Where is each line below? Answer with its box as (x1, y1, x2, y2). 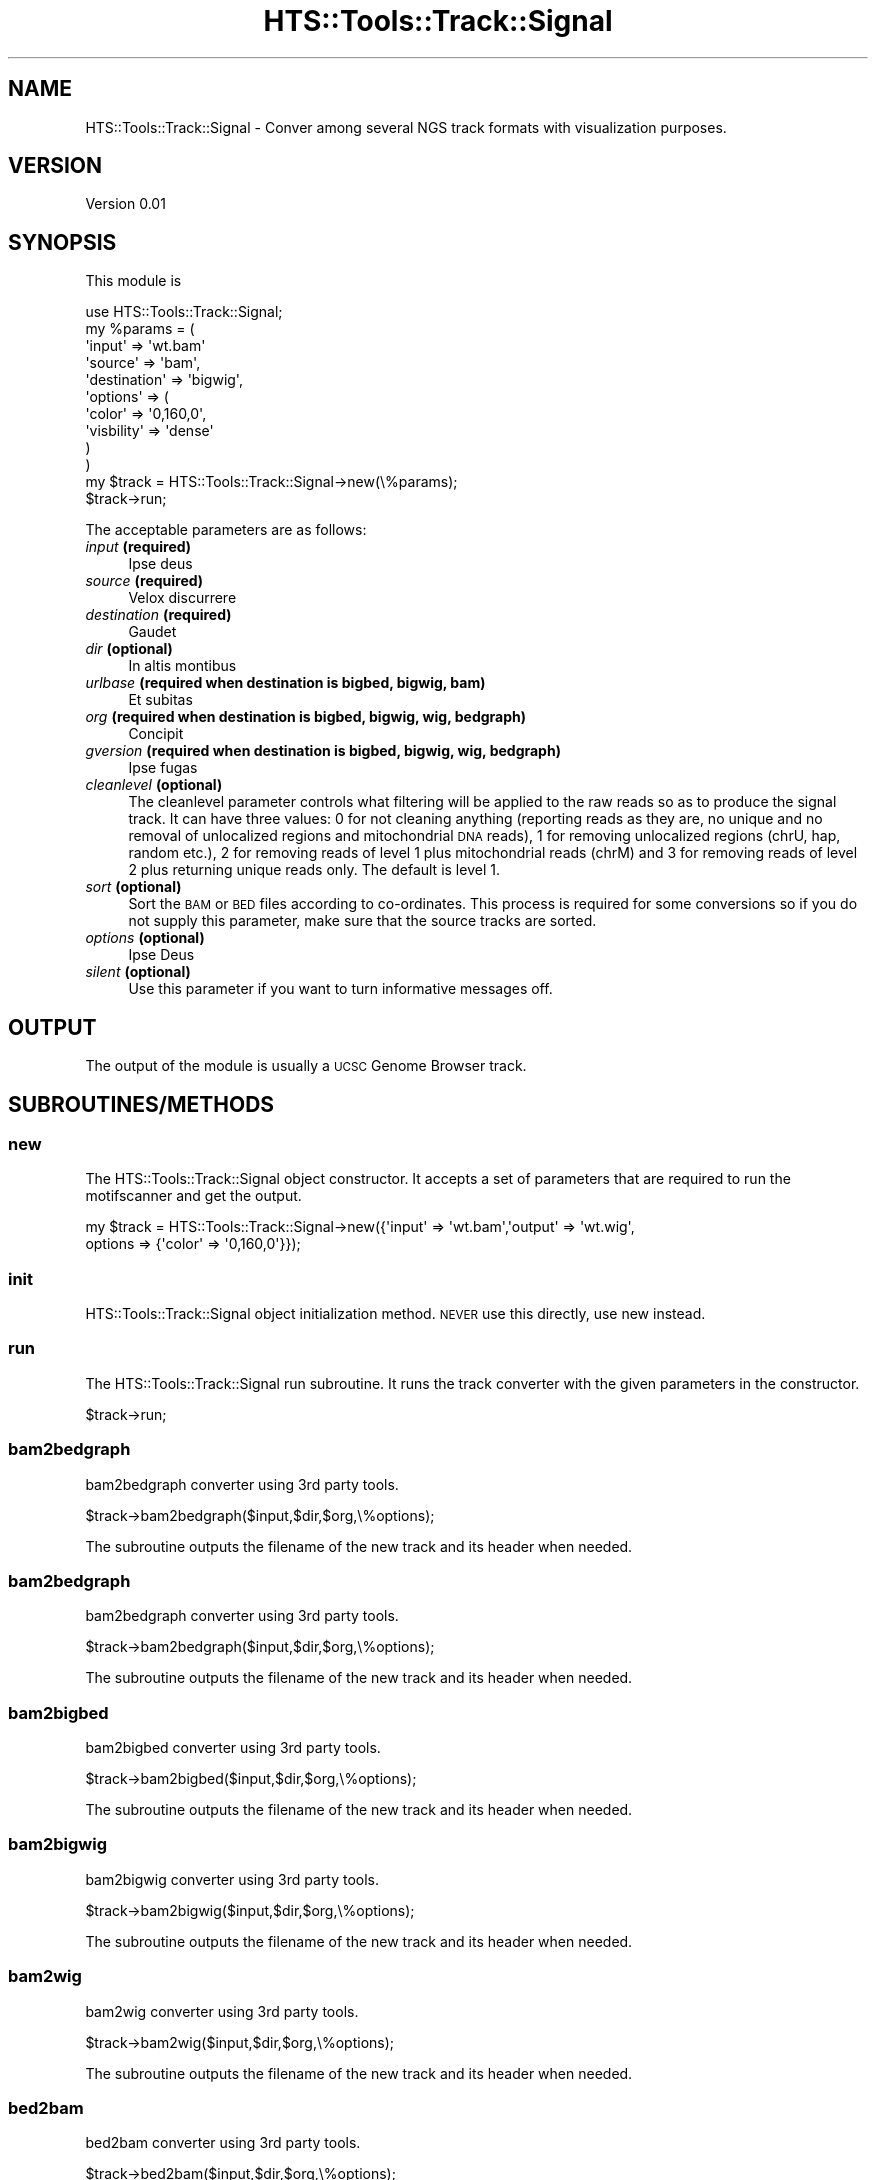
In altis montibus (128, 657, 237, 675)
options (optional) (85, 929, 205, 947)
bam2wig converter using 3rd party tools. (85, 2002, 359, 2020)
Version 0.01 (85, 195, 166, 213)
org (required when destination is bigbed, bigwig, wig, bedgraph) (85, 708, 527, 726)
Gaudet (128, 623, 177, 641)
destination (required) (85, 606, 232, 624)
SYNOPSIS (8, 229, 117, 255)
